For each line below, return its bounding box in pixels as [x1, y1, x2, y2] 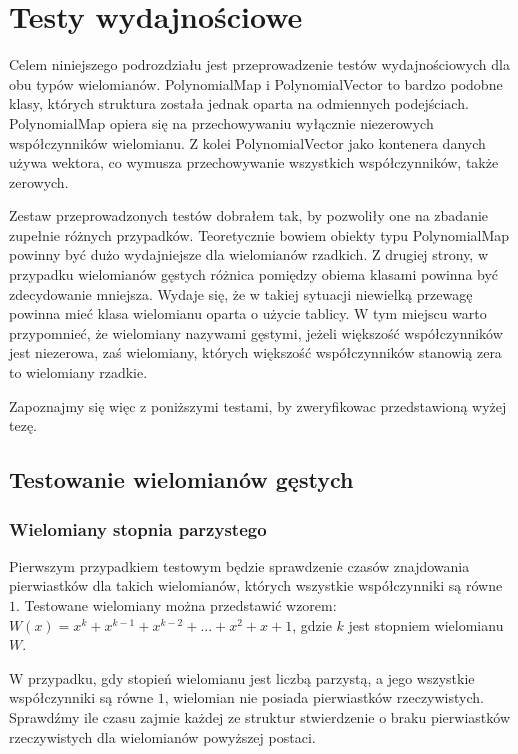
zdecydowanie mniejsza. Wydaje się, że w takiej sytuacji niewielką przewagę [9, 283, 473, 304]
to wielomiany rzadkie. [9, 362, 148, 383]
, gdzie [292, 614, 332, 635]
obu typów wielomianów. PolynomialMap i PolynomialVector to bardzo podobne [9, 73, 503, 94]
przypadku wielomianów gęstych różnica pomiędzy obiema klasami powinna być [9, 264, 499, 285]
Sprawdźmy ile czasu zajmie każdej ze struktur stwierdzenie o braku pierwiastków [9, 706, 511, 727]
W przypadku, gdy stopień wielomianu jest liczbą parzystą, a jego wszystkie [9, 667, 475, 688]
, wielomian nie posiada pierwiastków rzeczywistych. [164, 687, 484, 708]
